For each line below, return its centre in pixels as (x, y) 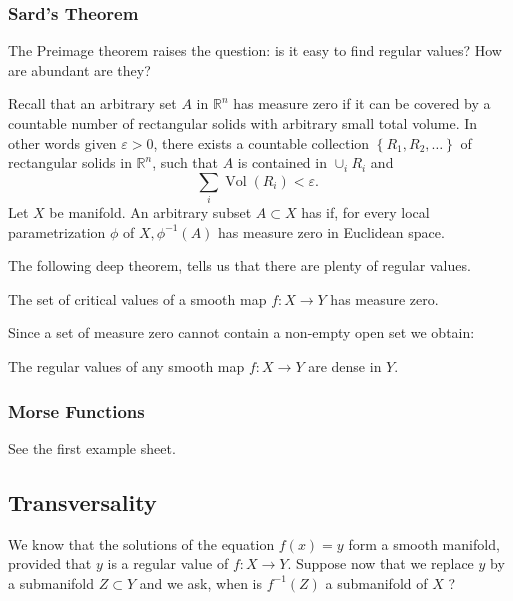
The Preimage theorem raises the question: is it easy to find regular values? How (255, 50)
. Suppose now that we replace (380, 563)
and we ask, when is (200, 582)
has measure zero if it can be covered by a (362, 103)
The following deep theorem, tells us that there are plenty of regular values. (239, 265)
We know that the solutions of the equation (141, 543)
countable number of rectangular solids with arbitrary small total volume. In (243, 123)
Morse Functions (76, 410)
